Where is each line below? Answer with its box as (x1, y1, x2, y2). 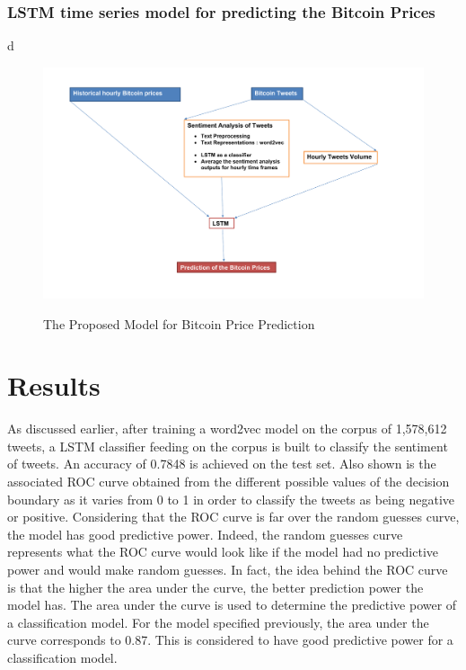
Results (7, 367, 101, 404)
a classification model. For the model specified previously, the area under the (7, 612, 429, 631)
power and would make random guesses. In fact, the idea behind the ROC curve (7, 560, 448, 578)
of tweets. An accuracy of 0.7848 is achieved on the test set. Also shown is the (7, 454, 436, 473)
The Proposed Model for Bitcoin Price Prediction (43, 314, 315, 333)
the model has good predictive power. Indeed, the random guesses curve (7, 524, 403, 543)
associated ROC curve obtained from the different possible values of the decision (7, 472, 450, 491)
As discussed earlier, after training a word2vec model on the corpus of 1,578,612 (7, 419, 447, 438)
